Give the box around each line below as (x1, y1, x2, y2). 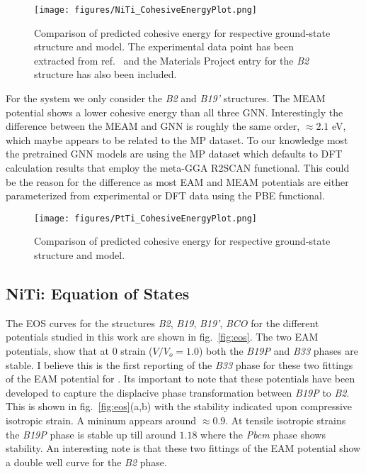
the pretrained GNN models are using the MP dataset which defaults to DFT (6, 146, 343, 161)
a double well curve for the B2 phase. (6, 454, 167, 469)
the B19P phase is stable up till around (6, 426, 176, 441)
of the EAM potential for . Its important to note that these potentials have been (6, 371, 355, 386)
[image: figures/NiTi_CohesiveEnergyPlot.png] (34, 5, 257, 15)
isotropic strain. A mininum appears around (6, 412, 197, 427)
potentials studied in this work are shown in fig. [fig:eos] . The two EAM (6, 329, 319, 344)
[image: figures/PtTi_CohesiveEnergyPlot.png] (34, 213, 257, 224)
